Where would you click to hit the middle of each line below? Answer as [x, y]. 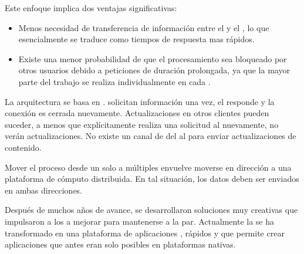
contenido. [23, 147]
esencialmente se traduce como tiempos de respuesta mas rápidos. [136, 39]
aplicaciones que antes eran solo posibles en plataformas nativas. [120, 244]
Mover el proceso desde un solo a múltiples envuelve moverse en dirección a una [148, 167]
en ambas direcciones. [44, 190]
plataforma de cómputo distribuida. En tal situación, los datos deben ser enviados [152, 179]
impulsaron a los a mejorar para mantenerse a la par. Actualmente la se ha [140, 221]
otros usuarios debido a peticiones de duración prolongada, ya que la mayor [154, 70]
